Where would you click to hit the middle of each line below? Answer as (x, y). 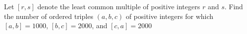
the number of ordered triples (49, 16)
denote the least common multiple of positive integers (119, 6)
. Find (234, 6)
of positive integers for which (170, 16)
